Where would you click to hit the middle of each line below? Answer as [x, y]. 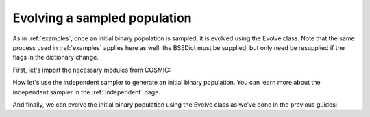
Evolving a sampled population [102, 18]
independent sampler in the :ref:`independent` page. [87, 92]
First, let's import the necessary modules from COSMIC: [92, 70]
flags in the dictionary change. [56, 57]
